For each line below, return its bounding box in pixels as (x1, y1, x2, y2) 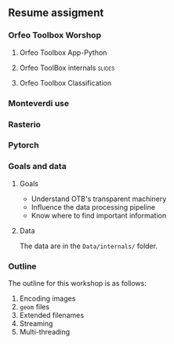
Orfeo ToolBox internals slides (19, 63, 115, 72)
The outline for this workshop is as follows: (8, 279, 147, 288)
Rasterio (8, 119, 42, 130)
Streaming (19, 319, 53, 328)
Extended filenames (19, 310, 85, 320)
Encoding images (19, 294, 76, 303)
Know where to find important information (31, 210, 167, 220)
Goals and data (8, 161, 67, 172)
